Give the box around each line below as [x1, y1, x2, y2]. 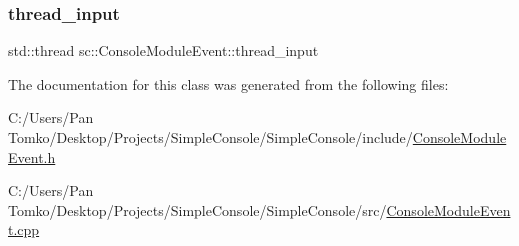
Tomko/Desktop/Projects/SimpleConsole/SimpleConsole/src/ [8, 199, 387, 220]
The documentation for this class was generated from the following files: [8, 73, 449, 94]
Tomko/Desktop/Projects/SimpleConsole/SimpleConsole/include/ [8, 127, 413, 147]
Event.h [8, 146, 56, 167]
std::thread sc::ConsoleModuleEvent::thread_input [8, 40, 319, 61]
